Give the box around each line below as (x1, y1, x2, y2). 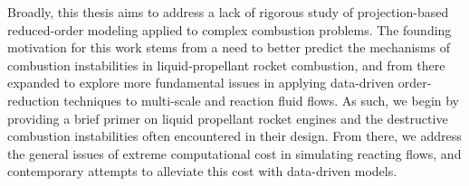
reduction (7, 90, 60, 109)
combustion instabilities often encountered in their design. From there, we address (7, 126, 462, 145)
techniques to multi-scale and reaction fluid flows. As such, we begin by (63, 90, 459, 109)
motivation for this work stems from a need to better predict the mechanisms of (7, 38, 450, 57)
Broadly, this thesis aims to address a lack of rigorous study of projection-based (7, 3, 449, 21)
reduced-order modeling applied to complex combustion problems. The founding (7, 20, 452, 39)
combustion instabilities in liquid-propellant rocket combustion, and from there (7, 55, 445, 74)
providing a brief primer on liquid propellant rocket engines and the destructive (7, 108, 448, 127)
